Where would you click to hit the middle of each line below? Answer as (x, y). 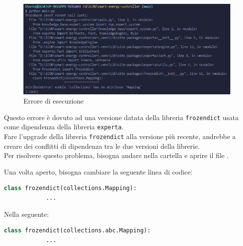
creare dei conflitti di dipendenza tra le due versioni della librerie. (102, 146)
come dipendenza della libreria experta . (64, 127)
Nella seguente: (26, 214)
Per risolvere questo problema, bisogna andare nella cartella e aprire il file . (116, 155)
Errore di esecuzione (54, 101)
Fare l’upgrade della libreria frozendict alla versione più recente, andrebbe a (120, 136)
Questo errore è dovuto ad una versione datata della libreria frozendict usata (121, 117)
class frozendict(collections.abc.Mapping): (77, 231)
